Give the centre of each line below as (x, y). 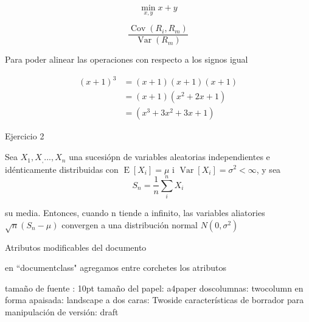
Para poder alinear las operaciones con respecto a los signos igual (127, 59)
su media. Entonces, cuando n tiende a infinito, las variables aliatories (135, 213)
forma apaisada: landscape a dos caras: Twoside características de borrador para (154, 300)
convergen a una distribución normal (130, 224)
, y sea (269, 169)
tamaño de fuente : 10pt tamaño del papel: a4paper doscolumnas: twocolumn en (154, 288)
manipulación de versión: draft (62, 311)
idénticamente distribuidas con (62, 169)
